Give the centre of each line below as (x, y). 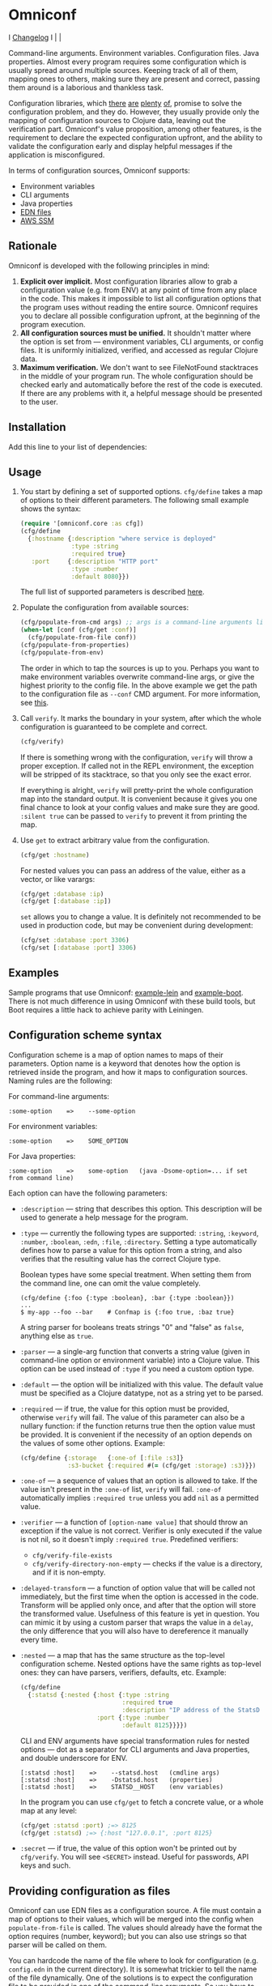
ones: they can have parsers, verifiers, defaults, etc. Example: (123, 1673)
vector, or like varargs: (57, 879)
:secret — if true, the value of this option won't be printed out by (128, 1848)
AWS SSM (37, 220)
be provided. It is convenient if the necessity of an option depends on (136, 1434)
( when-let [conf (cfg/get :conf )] (78, 630)
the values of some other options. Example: (93, 1443)
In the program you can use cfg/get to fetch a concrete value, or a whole (142, 1802)
